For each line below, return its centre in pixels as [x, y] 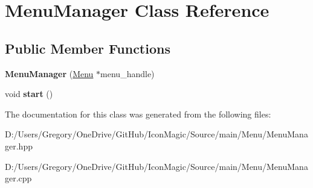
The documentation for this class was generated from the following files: [138, 114]
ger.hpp [19, 146]
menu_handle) [127, 73]
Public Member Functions [88, 48]
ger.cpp [18, 178]
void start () [29, 94]
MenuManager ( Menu [49, 73]
